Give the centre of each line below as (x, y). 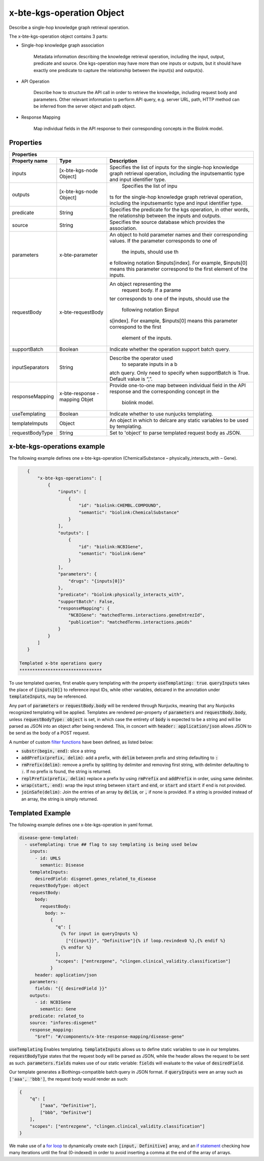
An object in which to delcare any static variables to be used (179, 420)
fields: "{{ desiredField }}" (71, 988)
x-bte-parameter (78, 255)
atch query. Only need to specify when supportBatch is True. (179, 372)
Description (123, 161)
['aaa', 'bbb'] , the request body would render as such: (68, 1079)
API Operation (35, 81)
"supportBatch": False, (86, 601)
